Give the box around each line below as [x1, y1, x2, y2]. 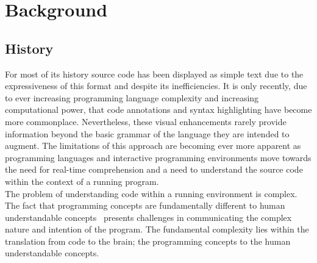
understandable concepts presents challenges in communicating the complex [5, 211, 292, 223]
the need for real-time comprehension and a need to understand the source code [5, 163, 303, 176]
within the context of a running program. [5, 175, 159, 187]
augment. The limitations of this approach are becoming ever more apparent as [5, 139, 301, 152]
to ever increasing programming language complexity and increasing [5, 91, 259, 104]
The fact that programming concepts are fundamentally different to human [5, 199, 285, 212]
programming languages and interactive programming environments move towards [5, 151, 312, 164]
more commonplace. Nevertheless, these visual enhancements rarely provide [5, 115, 287, 128]
